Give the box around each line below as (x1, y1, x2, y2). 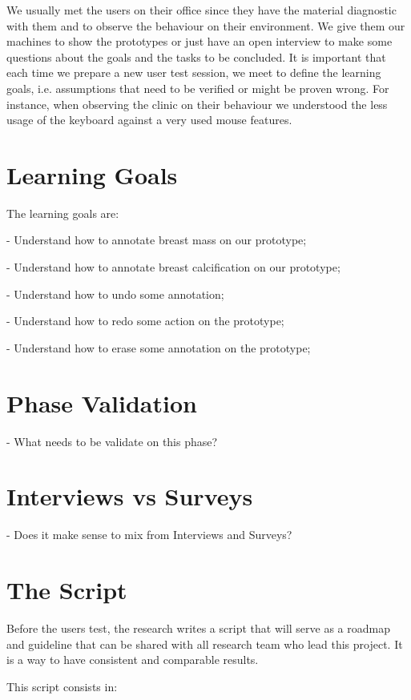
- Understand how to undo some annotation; (6, 285, 224, 302)
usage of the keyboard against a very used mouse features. (6, 111, 292, 128)
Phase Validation (6, 386, 197, 419)
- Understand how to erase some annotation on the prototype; (6, 339, 311, 356)
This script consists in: (6, 678, 118, 694)
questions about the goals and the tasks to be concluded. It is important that (6, 48, 386, 65)
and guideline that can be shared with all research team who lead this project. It (6, 635, 403, 652)
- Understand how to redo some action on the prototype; (6, 312, 284, 329)
